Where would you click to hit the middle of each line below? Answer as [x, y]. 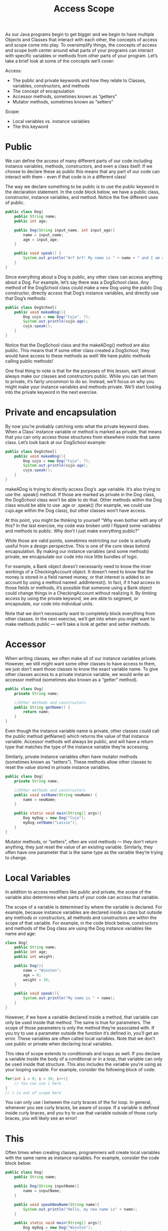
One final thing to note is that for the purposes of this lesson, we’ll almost [80, 371]
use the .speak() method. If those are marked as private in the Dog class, [80, 494]
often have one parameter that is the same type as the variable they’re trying [84, 852]
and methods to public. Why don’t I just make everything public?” [72, 531]
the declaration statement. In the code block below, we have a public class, [82, 192]
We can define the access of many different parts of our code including [79, 161]
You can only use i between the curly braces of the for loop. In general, [78, 1102]
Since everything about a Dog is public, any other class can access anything [84, 277]
